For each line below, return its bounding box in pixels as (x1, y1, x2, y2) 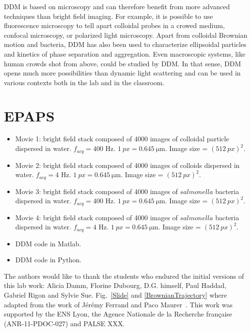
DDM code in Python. (15, 255, 82, 265)
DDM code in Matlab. (15, 238, 81, 248)
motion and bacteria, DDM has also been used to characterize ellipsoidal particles (4, 39, 247, 49)
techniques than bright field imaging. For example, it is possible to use (4, 11, 213, 21)
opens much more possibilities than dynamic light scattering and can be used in (4, 68, 241, 78)
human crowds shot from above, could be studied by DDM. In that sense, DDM (4, 58, 241, 68)
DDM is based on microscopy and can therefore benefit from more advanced (4, 1, 230, 11)
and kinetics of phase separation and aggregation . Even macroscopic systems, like (4, 48, 246, 59)
